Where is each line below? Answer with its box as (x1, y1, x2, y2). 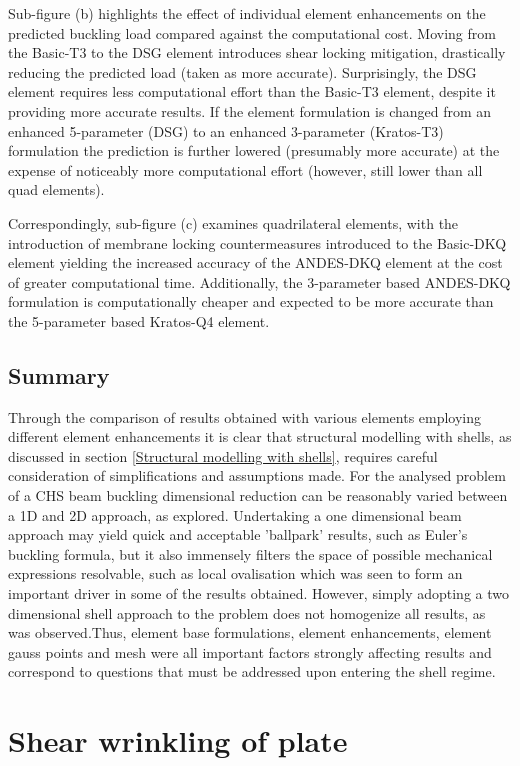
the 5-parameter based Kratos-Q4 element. (8, 310, 270, 331)
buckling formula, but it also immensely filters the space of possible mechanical (8, 543, 493, 564)
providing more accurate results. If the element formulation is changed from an (8, 100, 492, 121)
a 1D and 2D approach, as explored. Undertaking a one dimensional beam (8, 504, 462, 525)
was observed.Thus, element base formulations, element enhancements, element (8, 622, 492, 643)
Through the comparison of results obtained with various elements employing (8, 406, 482, 427)
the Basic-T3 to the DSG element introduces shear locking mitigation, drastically (8, 42, 506, 63)
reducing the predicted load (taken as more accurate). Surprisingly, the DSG (8, 61, 477, 82)
